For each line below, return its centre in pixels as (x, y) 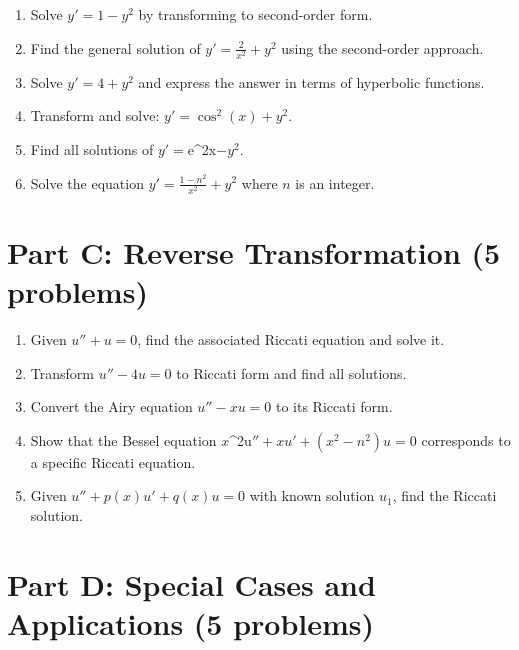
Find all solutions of (92, 148)
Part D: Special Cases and (191, 583)
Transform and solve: (95, 115)
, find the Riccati (444, 495)
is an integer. (335, 182)
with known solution (312, 495)
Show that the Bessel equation (123, 439)
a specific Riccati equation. (113, 461)
